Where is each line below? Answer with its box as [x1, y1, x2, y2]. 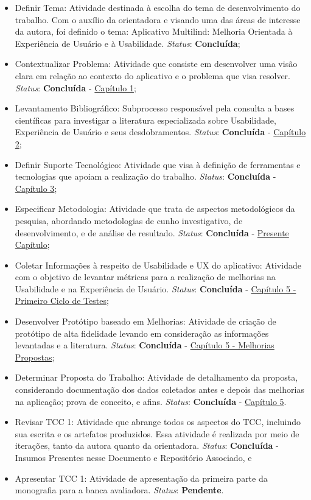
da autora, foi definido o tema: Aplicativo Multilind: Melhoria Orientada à [15, 25, 293, 38]
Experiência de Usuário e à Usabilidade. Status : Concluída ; [15, 37, 240, 49]
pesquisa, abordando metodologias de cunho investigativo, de [15, 214, 243, 227]
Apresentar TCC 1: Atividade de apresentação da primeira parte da [15, 471, 268, 484]
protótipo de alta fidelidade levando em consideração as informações [15, 326, 269, 339]
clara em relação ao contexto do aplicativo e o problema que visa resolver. [15, 69, 290, 82]
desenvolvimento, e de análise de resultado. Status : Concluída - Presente [15, 226, 289, 239]
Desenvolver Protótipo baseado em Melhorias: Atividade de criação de [15, 315, 276, 328]
